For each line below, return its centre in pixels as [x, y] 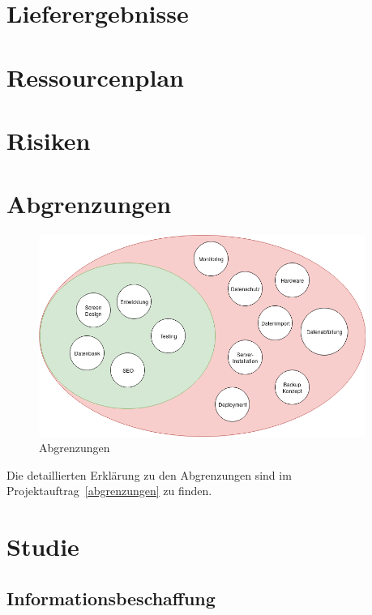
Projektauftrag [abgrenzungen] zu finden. [109, 491]
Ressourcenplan [95, 77]
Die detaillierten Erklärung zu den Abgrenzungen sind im [149, 474]
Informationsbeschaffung [111, 598]
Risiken [49, 140]
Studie [43, 547]
